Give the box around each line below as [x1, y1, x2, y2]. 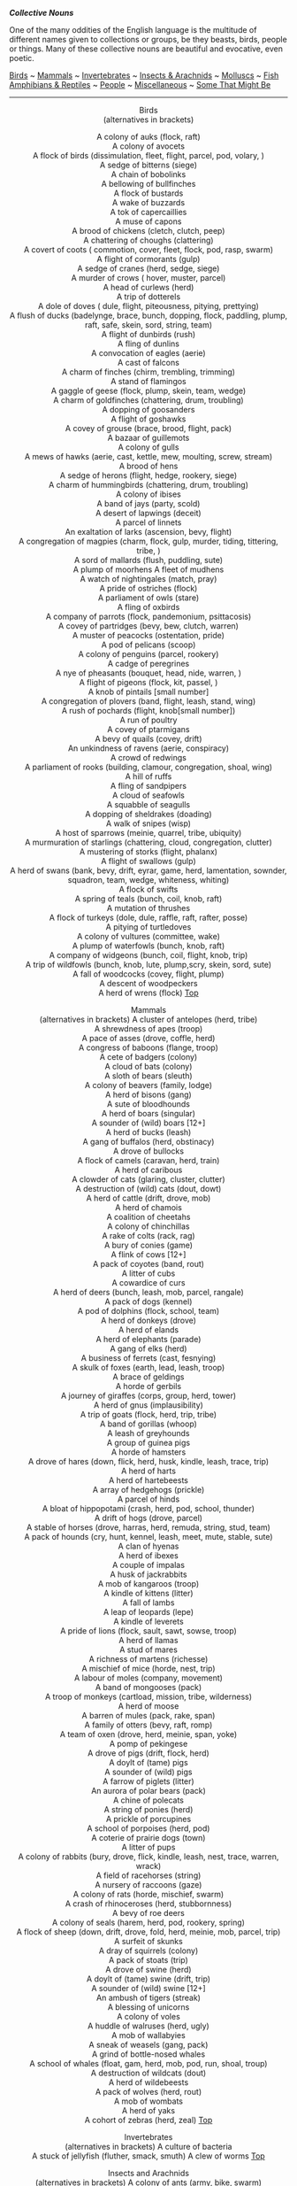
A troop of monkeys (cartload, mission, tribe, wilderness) [44, 1691, 253, 1702]
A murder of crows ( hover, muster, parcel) [71, 273, 226, 282]
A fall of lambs [122, 1597, 175, 1608]
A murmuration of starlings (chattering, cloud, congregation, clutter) [25, 837, 272, 847]
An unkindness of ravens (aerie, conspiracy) [67, 743, 230, 753]
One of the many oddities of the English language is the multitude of [9, 25, 257, 35]
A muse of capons [115, 216, 182, 227]
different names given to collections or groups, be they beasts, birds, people [9, 35, 287, 44]
